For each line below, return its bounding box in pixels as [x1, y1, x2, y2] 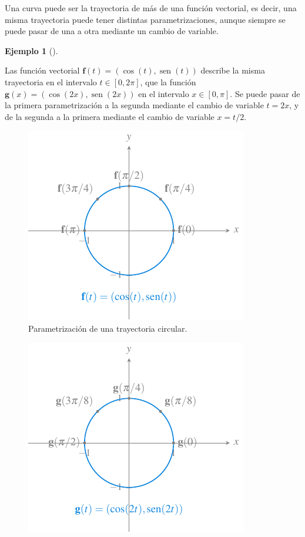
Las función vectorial [5, 64, 80, 76]
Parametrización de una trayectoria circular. [28, 322, 187, 334]
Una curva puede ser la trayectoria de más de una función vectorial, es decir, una [5, 2, 297, 14]
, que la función [140, 75, 196, 88]
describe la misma [200, 64, 265, 76]
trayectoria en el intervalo [5, 75, 97, 88]
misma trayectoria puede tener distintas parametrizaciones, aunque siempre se [5, 13, 286, 25]
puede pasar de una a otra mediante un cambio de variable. [5, 25, 219, 37]
